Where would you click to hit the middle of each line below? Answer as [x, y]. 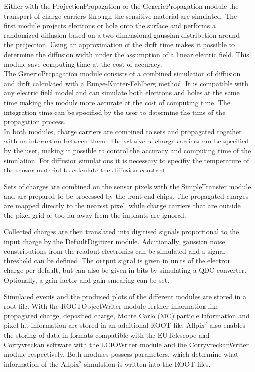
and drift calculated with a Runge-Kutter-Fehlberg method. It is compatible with [126, 83]
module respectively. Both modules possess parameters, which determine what [121, 354]
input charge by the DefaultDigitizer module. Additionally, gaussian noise [115, 241]
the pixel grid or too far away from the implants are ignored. [95, 215]
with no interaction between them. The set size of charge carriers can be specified [126, 141]
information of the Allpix [42, 363]
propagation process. [35, 122]
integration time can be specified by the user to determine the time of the [115, 112]
